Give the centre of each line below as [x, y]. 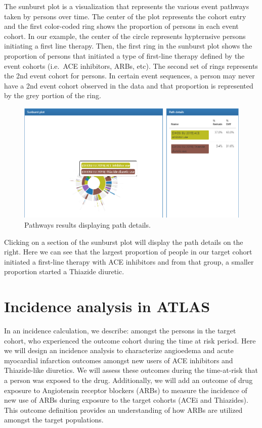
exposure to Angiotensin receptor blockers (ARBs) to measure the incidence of [126, 390]
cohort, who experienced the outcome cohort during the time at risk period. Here [130, 340]
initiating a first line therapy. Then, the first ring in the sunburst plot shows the [128, 46]
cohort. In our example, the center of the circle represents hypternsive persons [125, 36]
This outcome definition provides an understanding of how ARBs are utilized [123, 410]
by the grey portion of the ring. [53, 95]
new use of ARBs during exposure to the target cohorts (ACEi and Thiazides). [126, 400]
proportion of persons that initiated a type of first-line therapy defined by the [124, 55]
